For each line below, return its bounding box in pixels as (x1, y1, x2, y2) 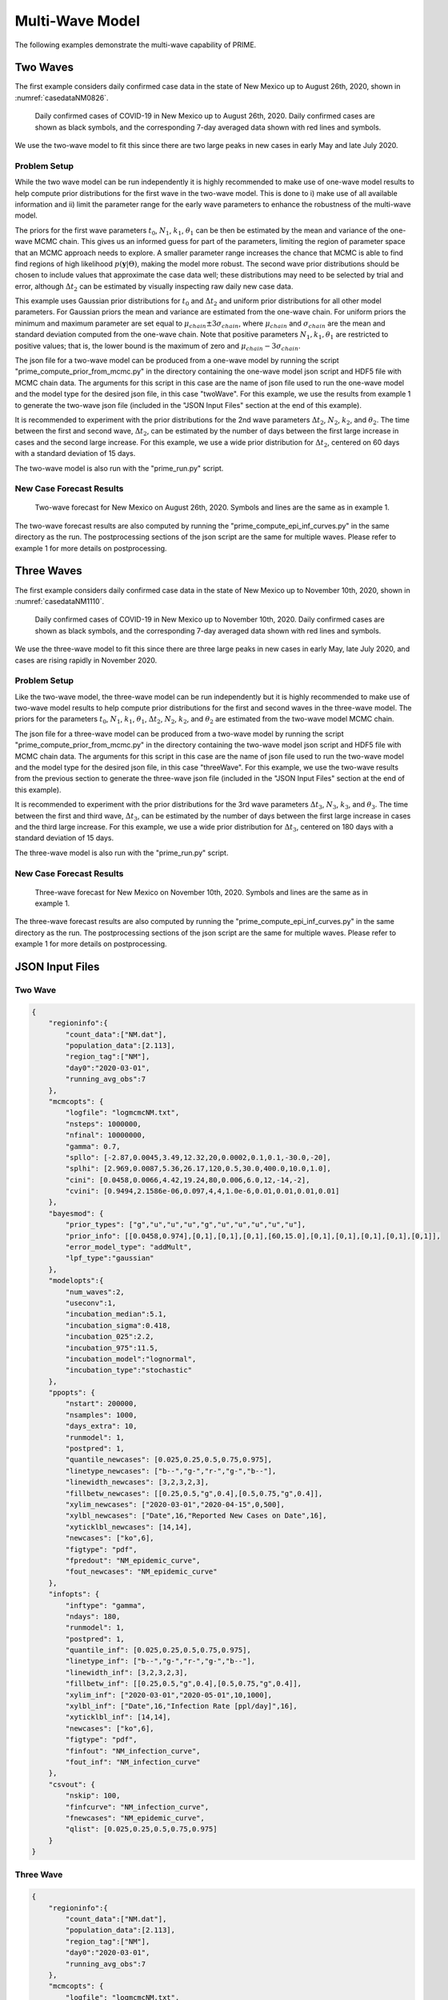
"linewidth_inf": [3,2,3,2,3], (65, 1668, 188, 1677)
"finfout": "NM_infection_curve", (65, 1746, 201, 1755)
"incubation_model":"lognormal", (65, 1354, 197, 1363)
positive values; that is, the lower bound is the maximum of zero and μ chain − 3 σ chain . (14, 341, 301, 352)
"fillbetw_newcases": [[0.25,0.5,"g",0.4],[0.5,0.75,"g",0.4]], (65, 1489, 323, 1498)
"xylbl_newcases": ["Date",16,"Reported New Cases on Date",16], (65, 1511, 327, 1520)
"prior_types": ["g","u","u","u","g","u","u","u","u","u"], (65, 1220, 306, 1230)
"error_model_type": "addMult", (65, 1242, 192, 1252)
